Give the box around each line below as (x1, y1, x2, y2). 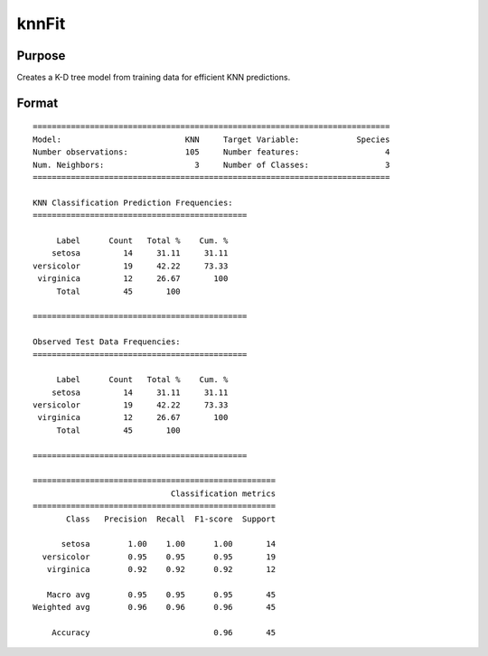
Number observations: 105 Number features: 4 (33, 147, 390, 157)
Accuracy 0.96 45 (51, 628, 276, 638)
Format (16, 95, 59, 110)
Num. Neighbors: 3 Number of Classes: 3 (33, 159, 390, 170)
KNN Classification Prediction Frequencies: (33, 197, 234, 208)
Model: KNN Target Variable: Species (33, 134, 390, 145)
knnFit (16, 14, 66, 33)
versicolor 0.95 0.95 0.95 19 (42, 551, 276, 562)
